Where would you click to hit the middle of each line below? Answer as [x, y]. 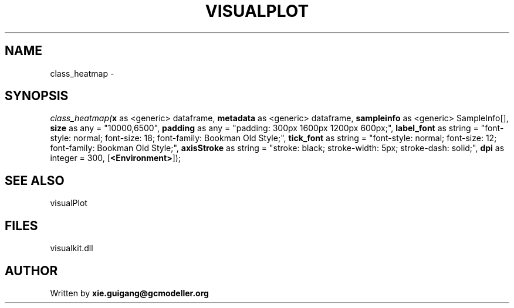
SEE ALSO [35, 180]
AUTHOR [31, 271]
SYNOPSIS [37, 96]
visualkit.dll [72, 248]
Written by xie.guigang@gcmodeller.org [129, 293]
